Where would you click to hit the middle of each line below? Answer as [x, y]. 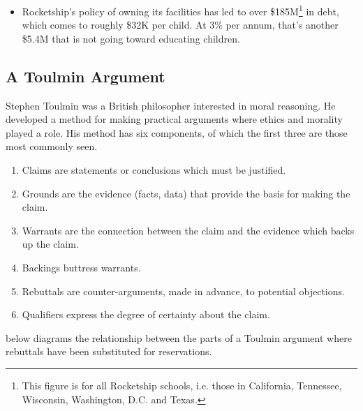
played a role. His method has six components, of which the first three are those [177, 132]
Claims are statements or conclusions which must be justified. [154, 170]
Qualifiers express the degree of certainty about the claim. [146, 314]
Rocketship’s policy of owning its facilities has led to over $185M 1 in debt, [180, 10]
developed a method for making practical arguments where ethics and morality [174, 119]
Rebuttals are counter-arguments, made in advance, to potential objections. [183, 291]
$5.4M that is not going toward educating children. [131, 38]
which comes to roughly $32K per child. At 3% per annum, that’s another [180, 25]
